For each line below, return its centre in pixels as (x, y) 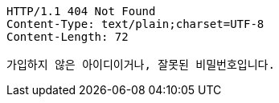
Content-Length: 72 (68, 37)
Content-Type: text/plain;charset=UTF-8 (135, 24)
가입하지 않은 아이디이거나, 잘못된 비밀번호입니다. (141, 65)
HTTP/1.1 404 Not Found (81, 11)
